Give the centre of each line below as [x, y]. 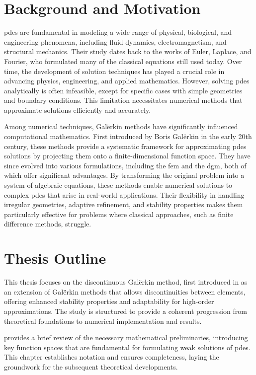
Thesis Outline [55, 258]
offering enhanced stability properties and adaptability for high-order [109, 301]
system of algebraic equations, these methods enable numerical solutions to [118, 185]
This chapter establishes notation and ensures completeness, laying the [112, 357]
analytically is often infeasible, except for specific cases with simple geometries [123, 90]
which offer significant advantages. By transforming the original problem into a [124, 175]
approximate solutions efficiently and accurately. [78, 110]
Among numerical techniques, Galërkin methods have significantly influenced [121, 126]
